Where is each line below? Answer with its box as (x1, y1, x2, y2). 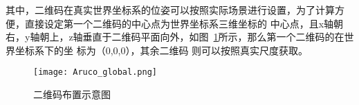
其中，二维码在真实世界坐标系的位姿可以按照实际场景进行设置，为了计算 (6, 3, 335, 16)
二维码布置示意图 (33, 87, 111, 102)
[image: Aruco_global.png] (33, 67, 157, 78)
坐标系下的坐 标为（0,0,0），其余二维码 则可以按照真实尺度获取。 (15, 43, 309, 57)
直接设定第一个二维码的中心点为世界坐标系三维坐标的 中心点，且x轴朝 (24, 16, 344, 30)
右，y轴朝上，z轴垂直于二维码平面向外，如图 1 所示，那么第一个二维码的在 (6, 30, 344, 44)
